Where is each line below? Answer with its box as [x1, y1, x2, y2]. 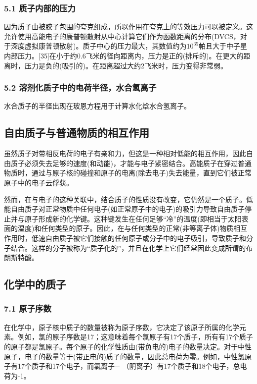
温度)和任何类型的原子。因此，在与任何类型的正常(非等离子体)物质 [17, 223, 234, 233]
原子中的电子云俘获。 [4, 177, 73, 187]
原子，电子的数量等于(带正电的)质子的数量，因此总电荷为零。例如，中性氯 [4, 351, 245, 361]
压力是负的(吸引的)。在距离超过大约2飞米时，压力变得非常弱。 [24, 60, 227, 70]
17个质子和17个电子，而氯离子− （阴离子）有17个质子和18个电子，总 [17, 361, 240, 371]
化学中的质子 [4, 276, 66, 292]
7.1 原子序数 [4, 302, 51, 315]
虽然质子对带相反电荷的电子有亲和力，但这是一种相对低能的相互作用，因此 [4, 148, 246, 159]
